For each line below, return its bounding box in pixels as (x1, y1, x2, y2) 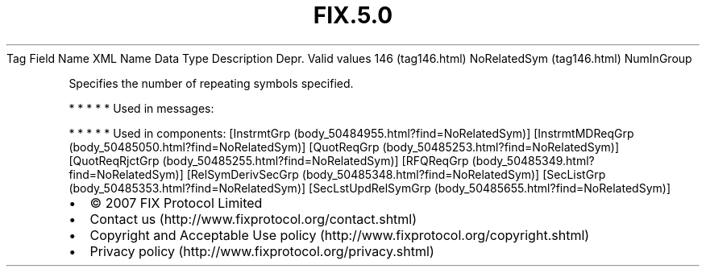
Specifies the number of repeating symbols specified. (69, 76, 354, 90)
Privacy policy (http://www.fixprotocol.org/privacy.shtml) (89, 242, 434, 259)
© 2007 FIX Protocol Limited (89, 194, 263, 211)
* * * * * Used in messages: (69, 101, 214, 115)
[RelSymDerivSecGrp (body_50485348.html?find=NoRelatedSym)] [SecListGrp (186, 167, 606, 181)
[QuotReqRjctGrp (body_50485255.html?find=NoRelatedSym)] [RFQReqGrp (69, 153, 469, 168)
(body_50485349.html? (471, 153, 595, 168)
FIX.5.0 (313, 2, 393, 29)
